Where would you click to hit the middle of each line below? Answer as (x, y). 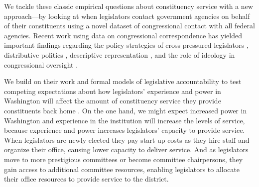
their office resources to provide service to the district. (86, 179)
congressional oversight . (41, 64)
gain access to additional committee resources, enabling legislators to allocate (122, 169)
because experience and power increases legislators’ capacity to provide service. (125, 130)
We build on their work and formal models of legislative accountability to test (123, 81)
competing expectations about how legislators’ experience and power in (113, 91)
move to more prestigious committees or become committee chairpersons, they (124, 159)
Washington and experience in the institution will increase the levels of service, (125, 120)
